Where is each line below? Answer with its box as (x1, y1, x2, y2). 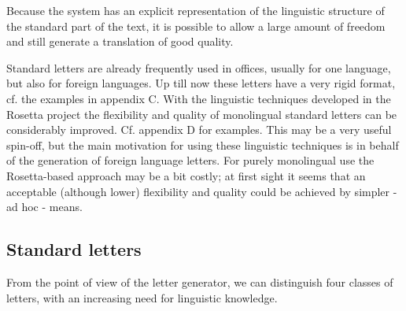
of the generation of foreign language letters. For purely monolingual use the (6, 152, 375, 168)
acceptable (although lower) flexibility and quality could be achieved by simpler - (6, 183, 397, 199)
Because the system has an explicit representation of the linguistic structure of (6, 2, 385, 18)
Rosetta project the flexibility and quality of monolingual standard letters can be (6, 106, 397, 122)
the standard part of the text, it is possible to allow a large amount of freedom (6, 17, 386, 34)
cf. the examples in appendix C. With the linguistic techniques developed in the (6, 90, 391, 106)
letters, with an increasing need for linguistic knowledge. (6, 289, 278, 305)
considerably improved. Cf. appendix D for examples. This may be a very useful (6, 121, 392, 138)
